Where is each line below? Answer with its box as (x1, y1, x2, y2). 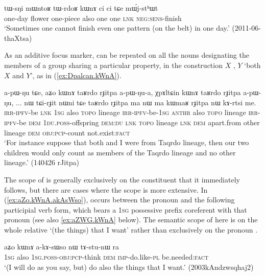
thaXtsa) (4, 32, 32, 43)
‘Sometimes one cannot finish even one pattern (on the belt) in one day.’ (4, 22, 230, 33)
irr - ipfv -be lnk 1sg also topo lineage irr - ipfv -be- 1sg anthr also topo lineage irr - (4, 107, 260, 118)
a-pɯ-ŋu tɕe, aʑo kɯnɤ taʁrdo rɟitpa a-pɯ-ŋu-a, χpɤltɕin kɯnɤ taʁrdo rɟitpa (4, 87, 241, 98)
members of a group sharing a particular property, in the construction (4, 59, 223, 70)
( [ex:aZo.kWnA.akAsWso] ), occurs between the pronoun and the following (4, 194, 235, 205)
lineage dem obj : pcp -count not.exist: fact (4, 127, 130, 137)
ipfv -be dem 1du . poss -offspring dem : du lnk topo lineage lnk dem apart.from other (4, 117, 260, 127)
